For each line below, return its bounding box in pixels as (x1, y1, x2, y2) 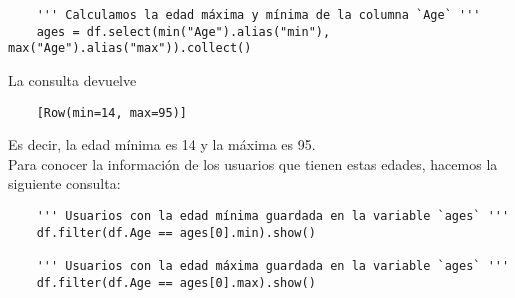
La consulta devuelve (8, 69, 137, 90)
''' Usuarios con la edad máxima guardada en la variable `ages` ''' (36, 258, 510, 273)
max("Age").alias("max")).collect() (8, 41, 252, 56)
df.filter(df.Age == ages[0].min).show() (36, 225, 316, 240)
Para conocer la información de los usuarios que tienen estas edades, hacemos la (8, 153, 498, 174)
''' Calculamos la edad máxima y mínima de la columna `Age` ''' (36, 8, 481, 22)
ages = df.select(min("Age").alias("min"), (36, 24, 331, 39)
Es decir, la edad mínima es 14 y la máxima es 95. (8, 134, 316, 155)
